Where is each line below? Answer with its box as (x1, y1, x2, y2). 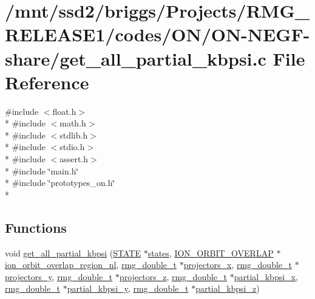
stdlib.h (59, 128, 88, 141)
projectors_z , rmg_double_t (119, 270, 228, 283)
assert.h (59, 153, 89, 165)
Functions (5, 218, 67, 236)
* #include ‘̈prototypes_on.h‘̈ (5, 176, 115, 189)
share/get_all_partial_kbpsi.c (5, 46, 266, 70)
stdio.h (59, 140, 85, 153)
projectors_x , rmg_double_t (183, 258, 292, 271)
